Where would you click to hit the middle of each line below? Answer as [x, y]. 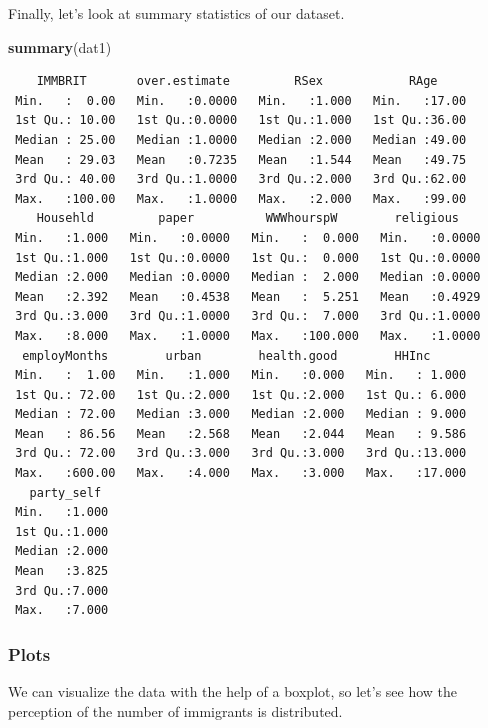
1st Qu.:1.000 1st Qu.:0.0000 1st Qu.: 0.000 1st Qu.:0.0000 [248, 257]
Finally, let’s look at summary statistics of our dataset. [176, 13]
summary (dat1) [60, 46]
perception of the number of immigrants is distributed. [175, 710]
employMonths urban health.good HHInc [226, 355]
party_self [65, 492]
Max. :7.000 [62, 610]
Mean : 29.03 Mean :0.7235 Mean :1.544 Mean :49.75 [241, 159]
